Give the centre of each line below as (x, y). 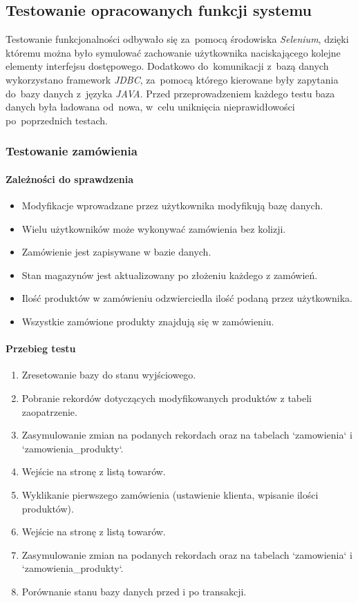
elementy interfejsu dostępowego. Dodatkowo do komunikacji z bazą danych (167, 66)
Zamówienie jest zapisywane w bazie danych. (116, 252)
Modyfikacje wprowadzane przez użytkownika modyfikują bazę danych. (172, 205)
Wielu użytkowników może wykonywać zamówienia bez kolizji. (154, 228)
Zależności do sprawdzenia (70, 179)
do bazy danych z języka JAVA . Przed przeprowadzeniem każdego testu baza (170, 93)
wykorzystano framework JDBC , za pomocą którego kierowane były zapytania (172, 79)
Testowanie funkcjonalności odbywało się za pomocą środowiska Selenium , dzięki (177, 39)
